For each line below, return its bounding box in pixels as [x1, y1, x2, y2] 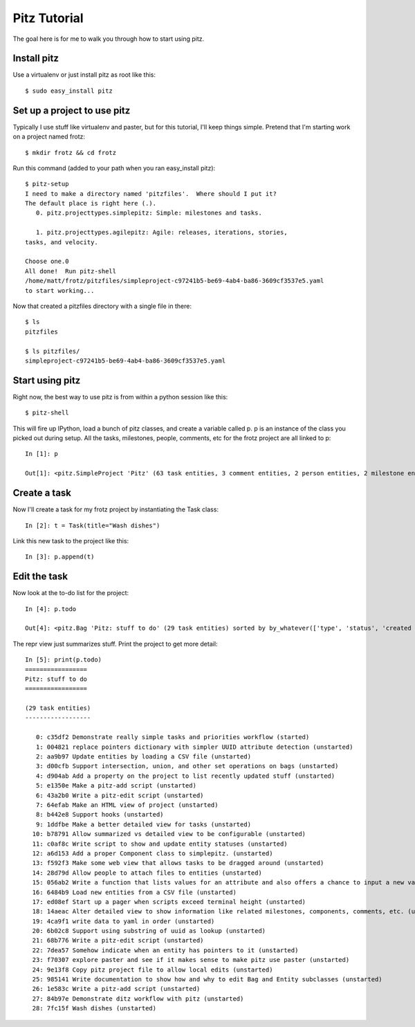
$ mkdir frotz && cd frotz [25, 149, 117, 156]
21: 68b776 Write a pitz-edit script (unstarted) [32, 936, 204, 945]
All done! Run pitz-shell [25, 267, 117, 275]
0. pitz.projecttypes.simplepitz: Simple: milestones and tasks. [35, 209, 262, 217]
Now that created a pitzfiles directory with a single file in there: [12, 302, 192, 310]
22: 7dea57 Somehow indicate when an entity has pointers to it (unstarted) [32, 946, 299, 954]
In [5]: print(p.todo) [25, 656, 102, 664]
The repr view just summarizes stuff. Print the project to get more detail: [12, 639, 218, 648]
